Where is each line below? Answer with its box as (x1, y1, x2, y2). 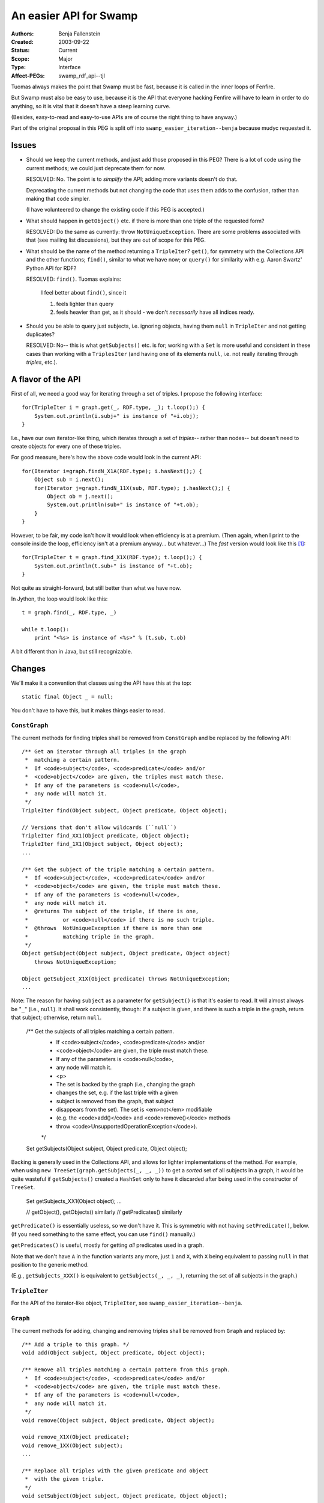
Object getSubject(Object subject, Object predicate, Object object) (22, 950, 231, 957)
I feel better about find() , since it (41, 289, 127, 296)
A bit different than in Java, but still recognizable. (11, 647, 133, 655)
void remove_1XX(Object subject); (22, 1442, 123, 1449)
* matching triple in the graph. (25, 933, 155, 940)
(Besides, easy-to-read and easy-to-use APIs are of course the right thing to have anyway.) (11, 114, 238, 121)
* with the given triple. (25, 1476, 104, 1483)
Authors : (11, 30, 34, 37)
